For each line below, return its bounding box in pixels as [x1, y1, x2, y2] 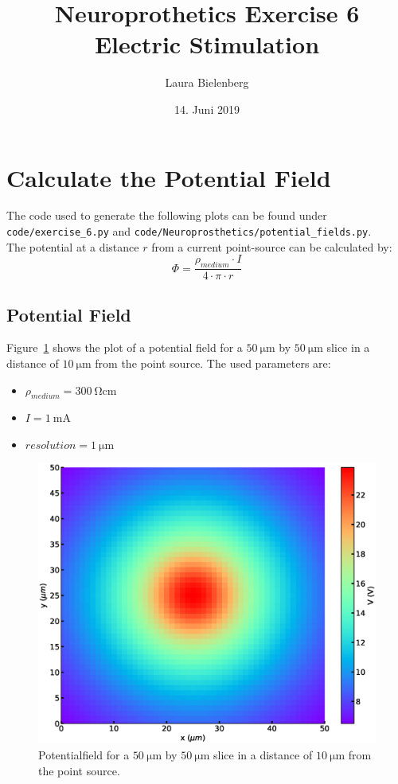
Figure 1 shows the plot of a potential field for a [6, 339, 243, 356]
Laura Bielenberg [165, 74, 249, 91]
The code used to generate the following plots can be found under [6, 207, 327, 224]
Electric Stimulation [94, 28, 320, 60]
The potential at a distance [6, 238, 139, 255]
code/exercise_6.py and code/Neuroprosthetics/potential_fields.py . [6, 223, 372, 240]
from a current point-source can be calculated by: [151, 238, 392, 255]
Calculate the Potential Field [6, 161, 331, 193]
